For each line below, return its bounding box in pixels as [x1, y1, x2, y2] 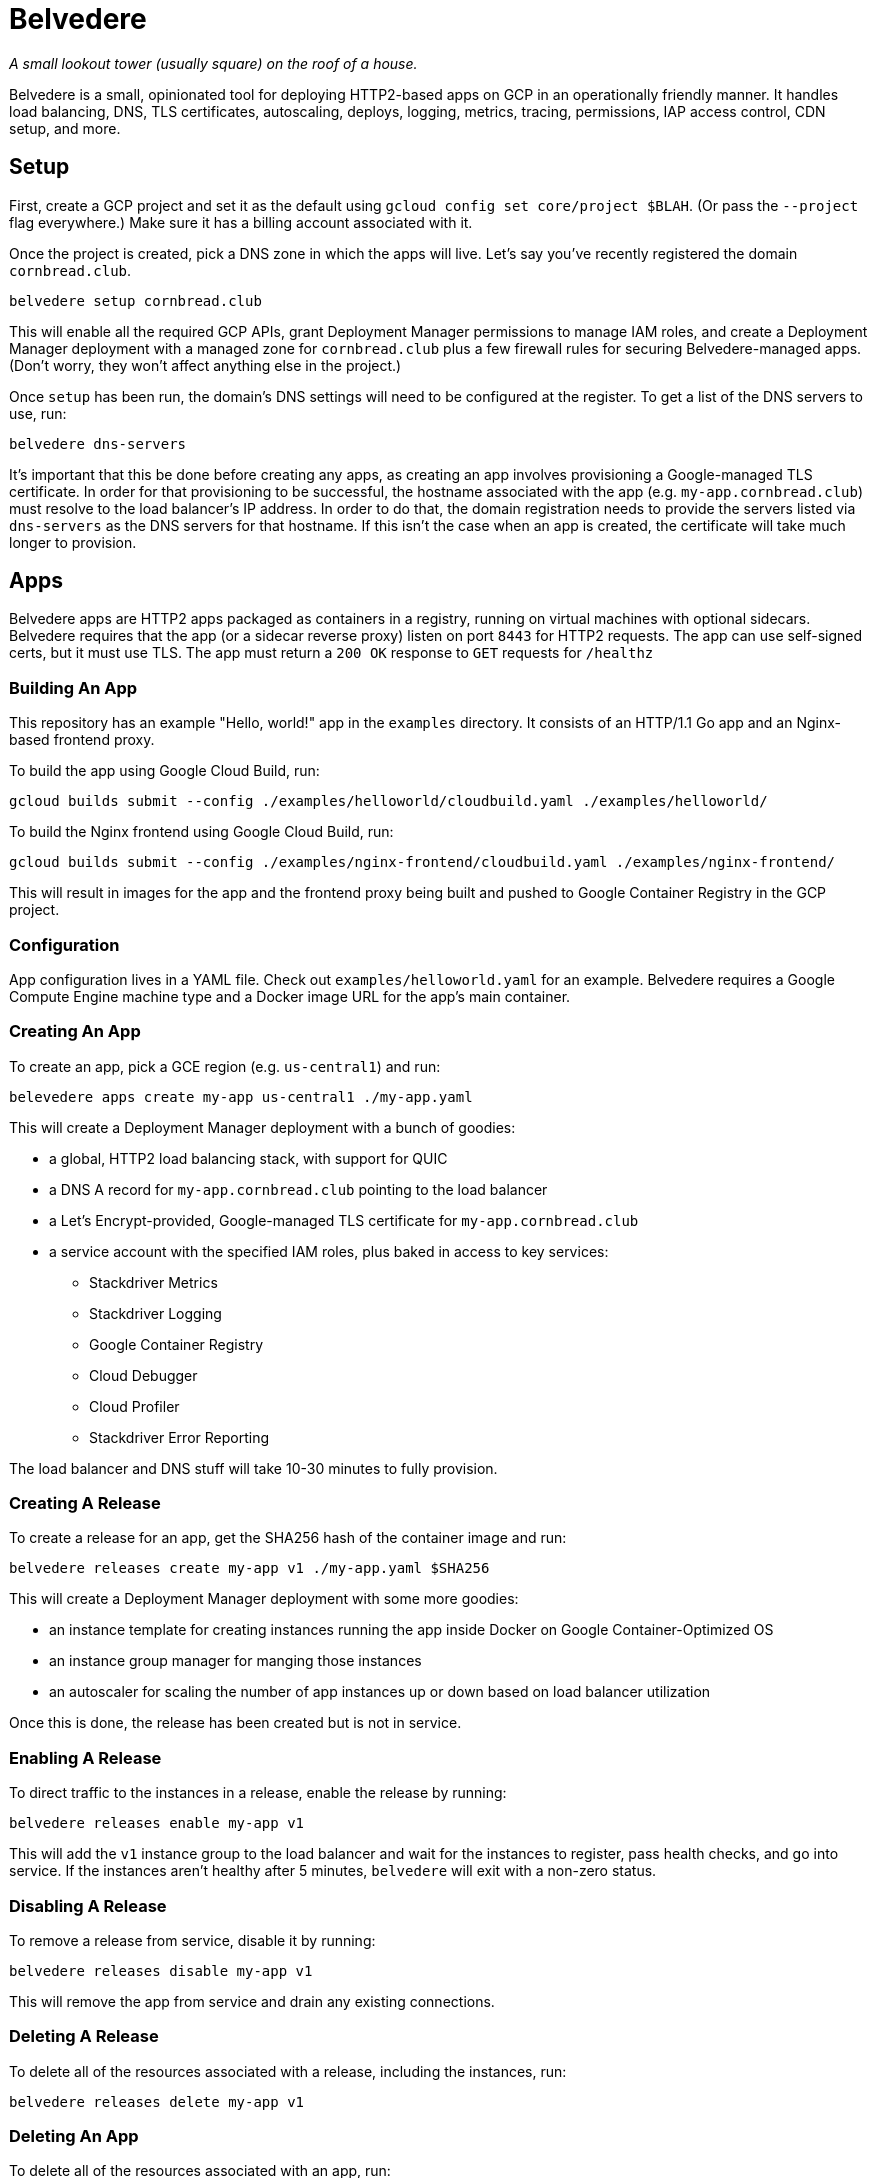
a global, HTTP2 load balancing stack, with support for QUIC [49, 1149, 448, 1167]
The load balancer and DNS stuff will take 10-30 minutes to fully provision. [9, 1459, 498, 1477]
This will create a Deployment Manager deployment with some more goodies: [9, 1590, 519, 1608]
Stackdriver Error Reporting [89, 1428, 269, 1446]
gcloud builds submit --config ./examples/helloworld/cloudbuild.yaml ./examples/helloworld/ [9, 793, 768, 810]
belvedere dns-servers [9, 435, 187, 452]
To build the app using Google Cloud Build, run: [9, 762, 320, 780]
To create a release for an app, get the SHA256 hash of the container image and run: [9, 1529, 567, 1547]
